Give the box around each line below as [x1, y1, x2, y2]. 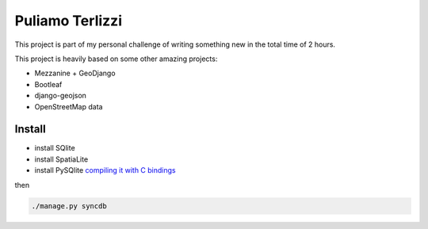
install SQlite [34, 143, 75, 153]
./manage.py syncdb [31, 201, 107, 210]
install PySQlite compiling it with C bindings [34, 166, 176, 175]
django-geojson [34, 91, 87, 101]
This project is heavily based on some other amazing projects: [14, 54, 218, 63]
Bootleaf [34, 79, 63, 89]
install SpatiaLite [34, 155, 89, 164]
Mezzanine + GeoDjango [34, 68, 116, 78]
